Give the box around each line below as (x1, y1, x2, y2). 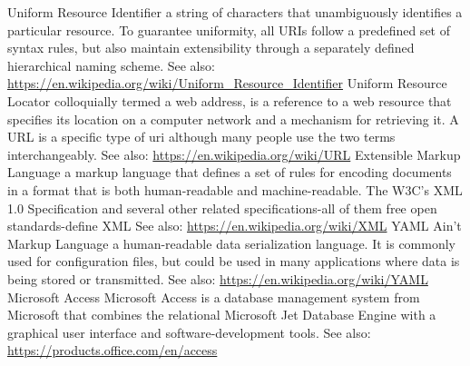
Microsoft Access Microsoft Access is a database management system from (7, 287, 420, 306)
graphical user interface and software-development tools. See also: (7, 322, 371, 341)
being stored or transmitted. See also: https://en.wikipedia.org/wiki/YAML (7, 269, 428, 288)
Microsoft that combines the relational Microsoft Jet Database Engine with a (7, 305, 436, 324)
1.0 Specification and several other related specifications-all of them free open (7, 198, 437, 217)
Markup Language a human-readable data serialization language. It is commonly (7, 233, 456, 252)
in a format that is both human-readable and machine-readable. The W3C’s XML (7, 180, 463, 199)
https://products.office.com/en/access (7, 341, 218, 360)
